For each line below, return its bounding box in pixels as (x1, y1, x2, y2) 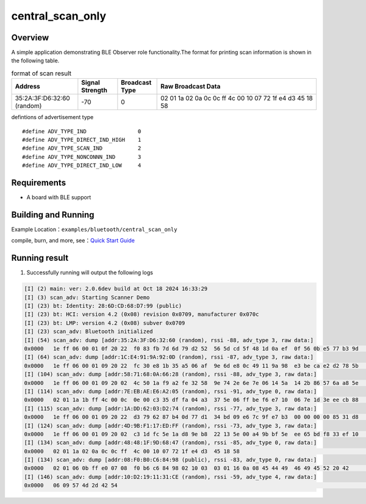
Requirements (11, 177, 66, 188)
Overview (11, 32, 49, 43)
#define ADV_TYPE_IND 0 (22, 128, 142, 134)
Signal (81, 78, 100, 87)
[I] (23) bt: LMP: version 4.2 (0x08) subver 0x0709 (24, 320, 185, 326)
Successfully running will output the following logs (26, 269, 154, 276)
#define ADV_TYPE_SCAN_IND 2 (22, 145, 142, 152)
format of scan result (11, 69, 72, 78)
